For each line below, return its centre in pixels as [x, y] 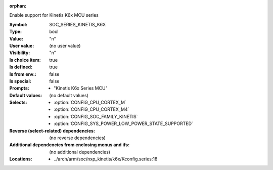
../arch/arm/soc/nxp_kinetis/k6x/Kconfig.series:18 [106, 159]
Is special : [20, 81]
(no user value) [65, 46]
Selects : [18, 102]
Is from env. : [23, 74]
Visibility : [20, 53]
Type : [16, 32]
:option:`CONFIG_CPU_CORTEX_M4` [92, 109]
